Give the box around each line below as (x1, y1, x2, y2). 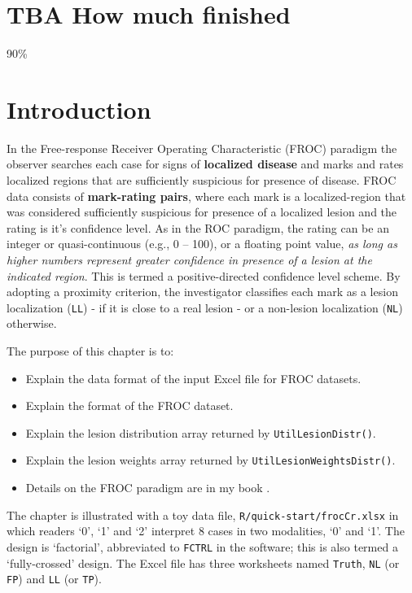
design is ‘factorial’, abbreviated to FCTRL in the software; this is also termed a (7, 538, 398, 555)
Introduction (7, 92, 151, 125)
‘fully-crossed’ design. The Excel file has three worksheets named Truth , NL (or (7, 554, 400, 571)
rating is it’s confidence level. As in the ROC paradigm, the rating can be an (7, 219, 389, 236)
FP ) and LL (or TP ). (7, 570, 102, 587)
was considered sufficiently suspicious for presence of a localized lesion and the (7, 203, 397, 220)
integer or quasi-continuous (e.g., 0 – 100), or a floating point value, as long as (7, 235, 397, 252)
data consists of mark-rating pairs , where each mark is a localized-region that (7, 187, 406, 204)
